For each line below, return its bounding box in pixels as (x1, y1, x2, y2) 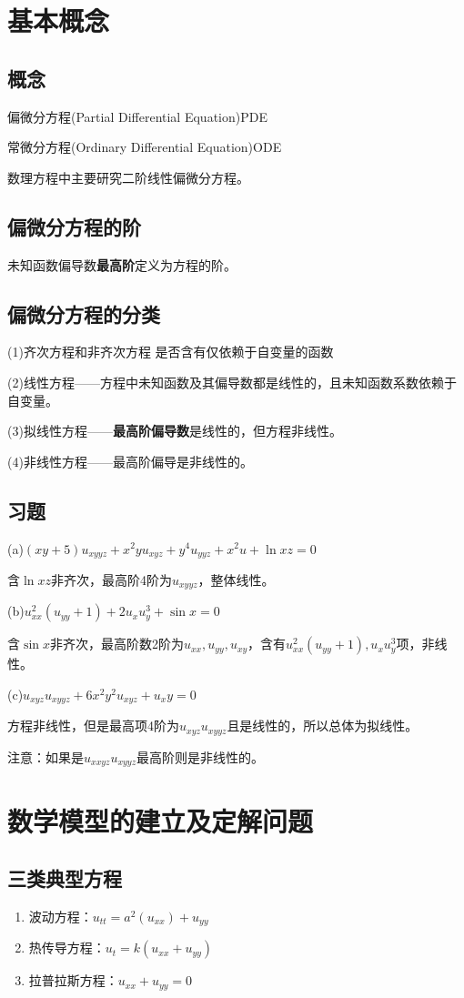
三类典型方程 (7, 864, 122, 892)
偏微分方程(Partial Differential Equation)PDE (7, 106, 267, 126)
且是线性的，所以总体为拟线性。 (227, 716, 419, 735)
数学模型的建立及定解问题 (7, 801, 314, 839)
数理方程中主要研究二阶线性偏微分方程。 (7, 167, 249, 186)
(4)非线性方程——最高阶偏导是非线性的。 (7, 451, 253, 470)
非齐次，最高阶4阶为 (50, 570, 172, 589)
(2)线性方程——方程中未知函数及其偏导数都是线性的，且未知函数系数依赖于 (7, 372, 457, 391)
